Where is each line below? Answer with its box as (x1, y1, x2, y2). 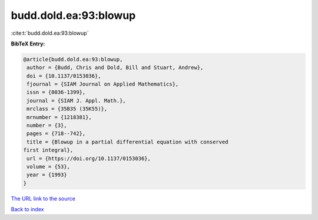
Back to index (11, 206, 44, 213)
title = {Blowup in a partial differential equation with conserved (26, 139, 228, 145)
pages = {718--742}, (26, 130, 86, 137)
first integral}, (23, 147, 74, 153)
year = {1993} (26, 172, 67, 178)
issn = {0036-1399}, (26, 89, 86, 96)
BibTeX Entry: (11, 40, 45, 47)
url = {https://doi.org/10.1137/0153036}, (26, 155, 151, 162)
